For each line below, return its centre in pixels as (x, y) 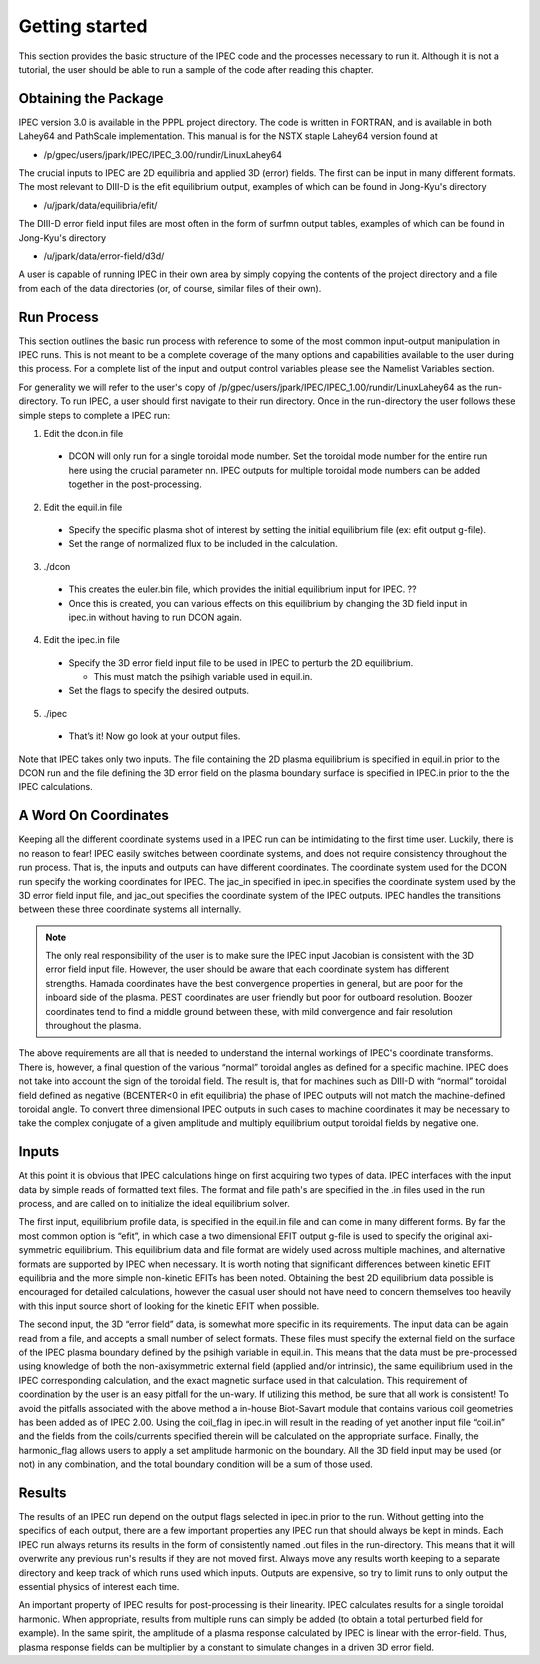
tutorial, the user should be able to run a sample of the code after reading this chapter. (196, 69)
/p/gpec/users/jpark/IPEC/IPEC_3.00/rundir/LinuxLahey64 (163, 154)
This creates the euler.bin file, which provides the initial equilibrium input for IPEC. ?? (242, 589)
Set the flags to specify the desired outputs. (159, 691)
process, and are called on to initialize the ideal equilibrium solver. (154, 1204)
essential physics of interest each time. (99, 1586)
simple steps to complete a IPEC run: (94, 415)
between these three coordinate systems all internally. (130, 909)
